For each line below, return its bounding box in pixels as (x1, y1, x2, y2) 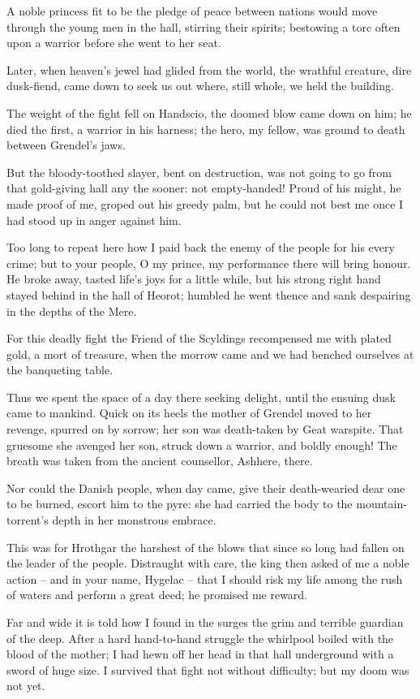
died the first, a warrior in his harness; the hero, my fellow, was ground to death (6, 120, 405, 137)
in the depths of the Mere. (6, 302, 137, 319)
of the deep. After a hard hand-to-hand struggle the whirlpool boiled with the (6, 629, 394, 646)
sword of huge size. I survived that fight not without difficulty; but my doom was (6, 661, 409, 678)
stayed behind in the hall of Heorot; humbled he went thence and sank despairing (6, 286, 411, 303)
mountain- (356, 495, 407, 512)
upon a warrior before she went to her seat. (6, 34, 221, 51)
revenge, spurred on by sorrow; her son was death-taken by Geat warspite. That (6, 421, 404, 438)
